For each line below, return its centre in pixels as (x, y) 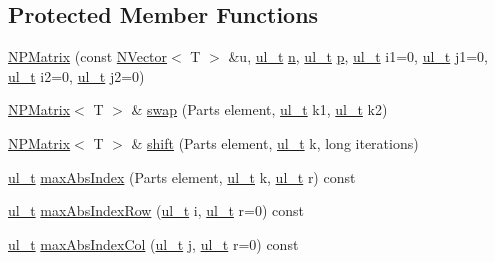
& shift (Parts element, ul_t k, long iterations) (275, 142)
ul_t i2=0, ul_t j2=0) (76, 75)
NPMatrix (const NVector (88, 56)
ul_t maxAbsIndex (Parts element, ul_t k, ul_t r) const (182, 176)
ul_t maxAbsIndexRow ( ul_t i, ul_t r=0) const (156, 210)
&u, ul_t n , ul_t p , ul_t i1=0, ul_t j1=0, (358, 56)
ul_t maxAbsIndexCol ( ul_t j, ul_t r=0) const (153, 243)
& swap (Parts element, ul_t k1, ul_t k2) (259, 109)
